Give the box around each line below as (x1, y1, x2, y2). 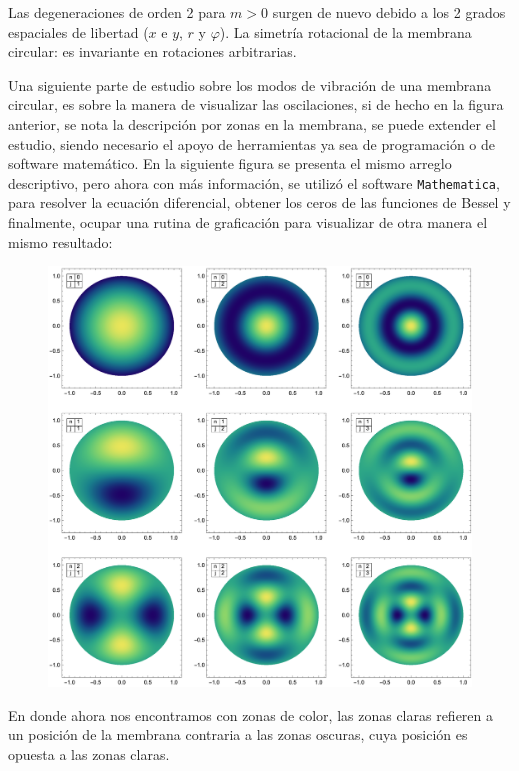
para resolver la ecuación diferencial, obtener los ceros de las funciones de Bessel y (8, 192, 511, 213)
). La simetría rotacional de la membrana (219, 21, 472, 42)
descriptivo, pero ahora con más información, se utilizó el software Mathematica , (8, 172, 500, 193)
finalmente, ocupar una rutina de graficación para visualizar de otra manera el (8, 212, 488, 232)
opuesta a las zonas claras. (8, 744, 170, 765)
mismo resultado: (8, 231, 113, 252)
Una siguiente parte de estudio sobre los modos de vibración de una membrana (8, 74, 492, 95)
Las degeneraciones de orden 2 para (8, 2, 226, 22)
